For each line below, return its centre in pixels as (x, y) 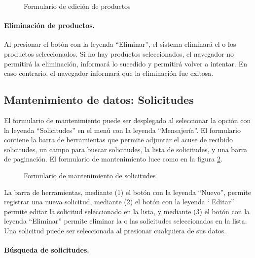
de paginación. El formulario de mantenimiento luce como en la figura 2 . (113, 159)
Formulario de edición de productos (77, 6)
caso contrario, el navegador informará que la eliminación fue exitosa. (109, 73)
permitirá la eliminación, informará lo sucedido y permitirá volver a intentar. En (126, 63)
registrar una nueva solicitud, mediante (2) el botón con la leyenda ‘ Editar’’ (119, 202)
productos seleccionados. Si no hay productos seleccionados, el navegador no (119, 53)
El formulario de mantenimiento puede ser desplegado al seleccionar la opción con (127, 120)
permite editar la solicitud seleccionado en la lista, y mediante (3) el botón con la (127, 211)
